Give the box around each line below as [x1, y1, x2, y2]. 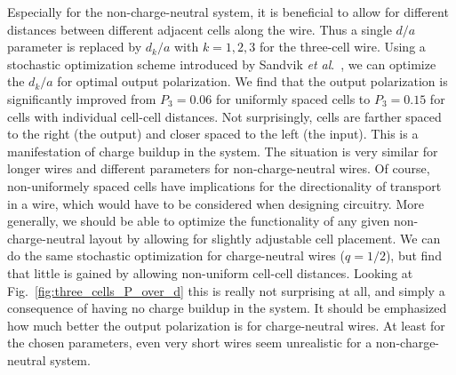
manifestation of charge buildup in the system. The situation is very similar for [7, 141, 438, 160]
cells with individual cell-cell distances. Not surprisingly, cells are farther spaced [7, 107, 442, 125]
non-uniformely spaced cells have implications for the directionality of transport [7, 176, 442, 195]
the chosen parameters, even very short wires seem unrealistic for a [7, 333, 372, 352]
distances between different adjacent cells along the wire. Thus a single [7, 20, 392, 38]
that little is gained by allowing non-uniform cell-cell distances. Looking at [7, 263, 413, 282]
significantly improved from [7, 89, 156, 108]
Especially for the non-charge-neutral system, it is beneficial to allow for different [7, 3, 449, 20]
